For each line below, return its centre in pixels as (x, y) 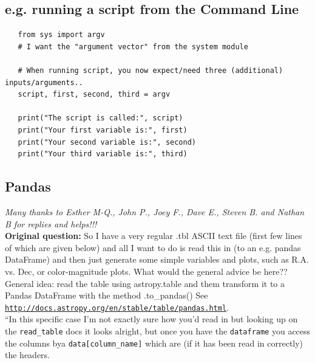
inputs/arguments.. (44, 82)
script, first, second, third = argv (94, 95)
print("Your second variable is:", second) (107, 142)
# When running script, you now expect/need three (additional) (151, 70)
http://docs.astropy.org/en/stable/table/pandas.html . (117, 307)
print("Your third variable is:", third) (103, 154)
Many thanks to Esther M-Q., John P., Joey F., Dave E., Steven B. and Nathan (155, 211)
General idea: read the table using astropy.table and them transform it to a (145, 283)
